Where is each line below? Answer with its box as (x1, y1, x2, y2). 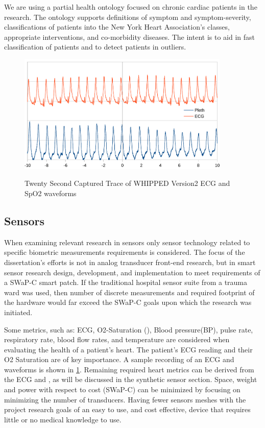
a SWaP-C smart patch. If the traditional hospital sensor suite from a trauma (4, 277, 248, 288)
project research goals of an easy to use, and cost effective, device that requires (4, 404, 251, 415)
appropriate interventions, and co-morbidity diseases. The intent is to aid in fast (4, 31, 255, 42)
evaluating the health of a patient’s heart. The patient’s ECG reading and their (4, 344, 253, 354)
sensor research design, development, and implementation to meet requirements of (4, 267, 260, 277)
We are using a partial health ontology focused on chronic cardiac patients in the (4, 2, 257, 12)
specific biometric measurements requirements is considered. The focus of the (4, 247, 245, 257)
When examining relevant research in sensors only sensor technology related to (4, 236, 250, 247)
